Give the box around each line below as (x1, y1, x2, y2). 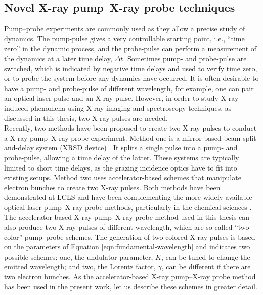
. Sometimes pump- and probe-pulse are (123, 53, 247, 63)
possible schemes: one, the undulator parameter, (4, 251, 153, 262)
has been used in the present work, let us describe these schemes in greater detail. (4, 281, 257, 291)
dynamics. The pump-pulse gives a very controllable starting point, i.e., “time (4, 33, 245, 44)
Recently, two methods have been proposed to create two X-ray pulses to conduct (4, 122, 257, 133)
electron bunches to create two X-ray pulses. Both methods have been (4, 182, 221, 192)
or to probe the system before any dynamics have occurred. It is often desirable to (4, 73, 259, 83)
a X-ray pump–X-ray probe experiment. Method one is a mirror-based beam (4, 132, 241, 143)
